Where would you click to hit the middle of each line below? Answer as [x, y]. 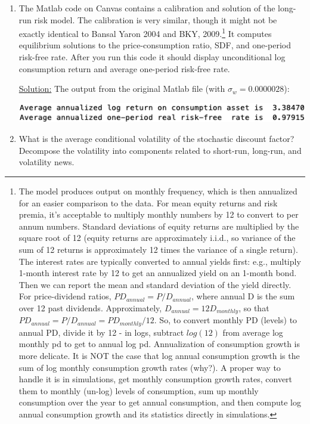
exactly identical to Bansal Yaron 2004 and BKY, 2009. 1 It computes [145, 33]
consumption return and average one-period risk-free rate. [124, 68]
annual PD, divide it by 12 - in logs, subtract [101, 332]
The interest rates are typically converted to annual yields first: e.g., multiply [160, 261]
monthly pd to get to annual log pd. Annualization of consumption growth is [159, 344]
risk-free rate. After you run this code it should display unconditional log [152, 57]
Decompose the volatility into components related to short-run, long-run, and [160, 150]
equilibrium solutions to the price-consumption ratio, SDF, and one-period [155, 45]
